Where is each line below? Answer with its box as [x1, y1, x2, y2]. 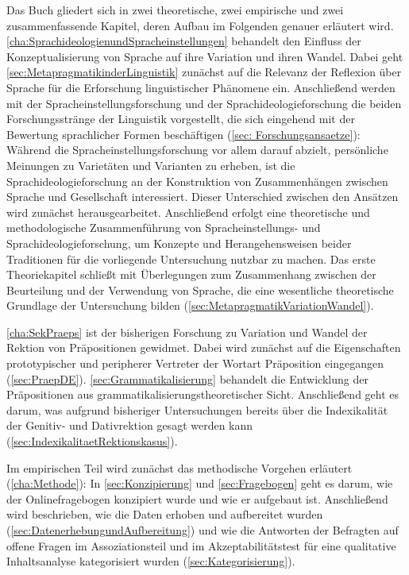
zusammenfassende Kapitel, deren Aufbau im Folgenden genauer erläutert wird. [6, 17, 394, 33]
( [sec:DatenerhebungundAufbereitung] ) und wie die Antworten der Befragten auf [6, 522, 399, 538]
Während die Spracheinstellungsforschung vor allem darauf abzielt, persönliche [6, 141, 388, 158]
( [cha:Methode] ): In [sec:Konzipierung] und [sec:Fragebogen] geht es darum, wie [6, 475, 393, 492]
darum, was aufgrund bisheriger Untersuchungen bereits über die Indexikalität [6, 401, 388, 418]
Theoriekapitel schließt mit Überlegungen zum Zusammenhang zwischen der [6, 266, 376, 283]
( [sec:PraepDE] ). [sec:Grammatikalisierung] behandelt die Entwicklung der [6, 370, 368, 387]
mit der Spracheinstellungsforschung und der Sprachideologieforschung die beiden [6, 95, 402, 111]
